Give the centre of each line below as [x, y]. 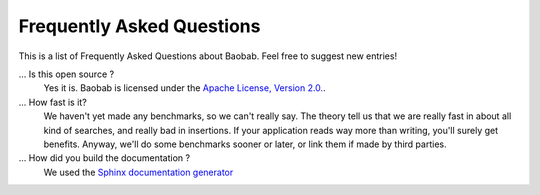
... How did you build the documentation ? [104, 158]
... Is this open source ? [66, 74]
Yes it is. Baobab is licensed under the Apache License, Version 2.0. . [184, 88]
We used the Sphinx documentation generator [138, 172]
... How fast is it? [52, 102]
